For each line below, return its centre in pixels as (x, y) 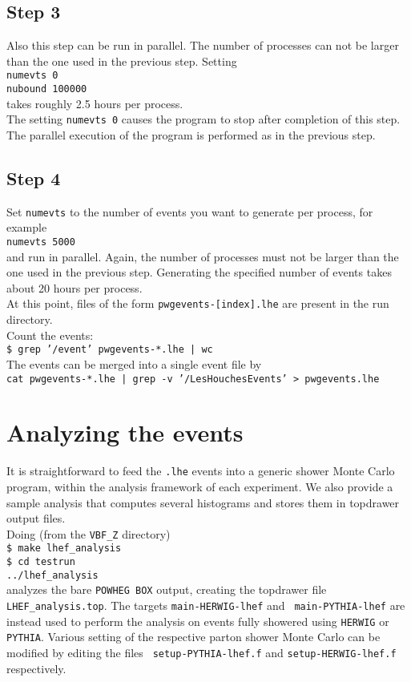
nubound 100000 (47, 89)
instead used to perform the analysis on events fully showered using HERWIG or (198, 621)
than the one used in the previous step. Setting (122, 61)
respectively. (36, 668)
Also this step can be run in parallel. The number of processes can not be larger (203, 45)
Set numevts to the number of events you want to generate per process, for (190, 211)
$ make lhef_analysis (64, 549)
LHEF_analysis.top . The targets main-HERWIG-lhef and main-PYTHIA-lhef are (206, 605)
